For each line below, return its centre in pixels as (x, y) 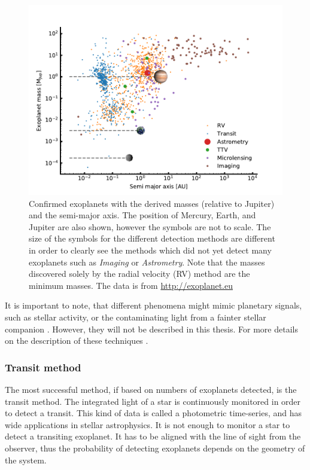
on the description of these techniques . (77, 341)
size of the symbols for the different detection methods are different (152, 238)
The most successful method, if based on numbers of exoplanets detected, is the (151, 389)
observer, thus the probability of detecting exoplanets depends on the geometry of (155, 448)
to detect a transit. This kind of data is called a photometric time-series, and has (153, 413)
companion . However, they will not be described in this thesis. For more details (151, 329)
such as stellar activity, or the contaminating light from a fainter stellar (136, 317)
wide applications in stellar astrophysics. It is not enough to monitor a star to (148, 424)
